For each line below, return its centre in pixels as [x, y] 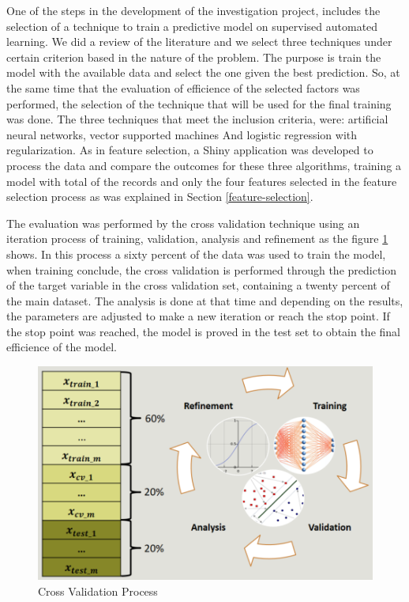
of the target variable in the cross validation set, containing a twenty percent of [198, 285]
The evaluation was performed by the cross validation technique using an [183, 223]
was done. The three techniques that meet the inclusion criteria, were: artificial [197, 119]
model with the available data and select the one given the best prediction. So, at [203, 72]
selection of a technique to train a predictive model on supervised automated [192, 26]
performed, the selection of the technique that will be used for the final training [199, 103]
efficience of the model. [62, 347]
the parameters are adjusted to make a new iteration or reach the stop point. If [198, 316]
